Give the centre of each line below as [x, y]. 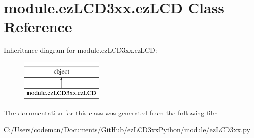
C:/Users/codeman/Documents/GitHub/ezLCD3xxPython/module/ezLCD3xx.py [127, 129]
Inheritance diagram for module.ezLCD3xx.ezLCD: [81, 50]
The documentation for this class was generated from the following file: [111, 113]
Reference [38, 27]
